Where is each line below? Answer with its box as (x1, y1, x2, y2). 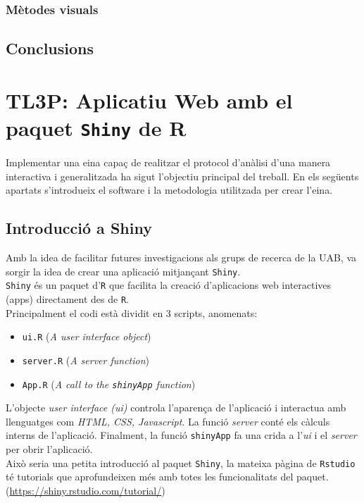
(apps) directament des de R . (6, 291, 129, 306)
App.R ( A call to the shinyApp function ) (22, 376, 196, 391)
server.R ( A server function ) (22, 352, 150, 367)
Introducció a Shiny (6, 217, 152, 239)
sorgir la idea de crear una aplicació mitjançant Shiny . (6, 263, 241, 278)
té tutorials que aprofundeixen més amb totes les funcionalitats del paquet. (6, 469, 329, 484)
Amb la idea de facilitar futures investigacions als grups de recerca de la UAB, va (6, 250, 357, 265)
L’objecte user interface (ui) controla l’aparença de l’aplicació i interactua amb (6, 400, 346, 415)
